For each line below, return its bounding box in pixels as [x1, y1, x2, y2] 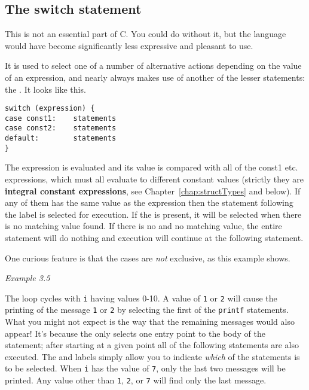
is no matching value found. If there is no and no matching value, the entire [5, 220, 282, 232]
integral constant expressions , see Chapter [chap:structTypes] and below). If [5, 184, 301, 197]
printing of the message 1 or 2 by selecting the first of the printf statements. [5, 303, 289, 316]
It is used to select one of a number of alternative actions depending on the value [5, 59, 302, 72]
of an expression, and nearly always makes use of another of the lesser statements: [5, 71, 305, 83]
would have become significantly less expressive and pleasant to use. [5, 39, 253, 51]
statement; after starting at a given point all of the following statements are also [5, 339, 299, 351]
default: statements [5, 134, 117, 143]
